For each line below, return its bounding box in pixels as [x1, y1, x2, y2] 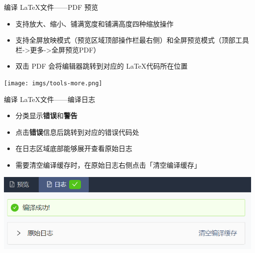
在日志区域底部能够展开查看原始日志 [15, 143, 132, 153]
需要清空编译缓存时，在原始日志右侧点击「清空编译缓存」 [15, 160, 201, 170]
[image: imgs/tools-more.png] [4, 79, 102, 87]
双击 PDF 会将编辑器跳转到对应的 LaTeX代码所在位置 [15, 61, 188, 71]
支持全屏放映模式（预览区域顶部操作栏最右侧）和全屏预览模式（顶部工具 [15, 35, 249, 45]
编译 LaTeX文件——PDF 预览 [4, 2, 99, 12]
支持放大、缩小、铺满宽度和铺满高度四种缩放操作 [15, 18, 174, 28]
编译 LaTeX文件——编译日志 [4, 94, 96, 104]
